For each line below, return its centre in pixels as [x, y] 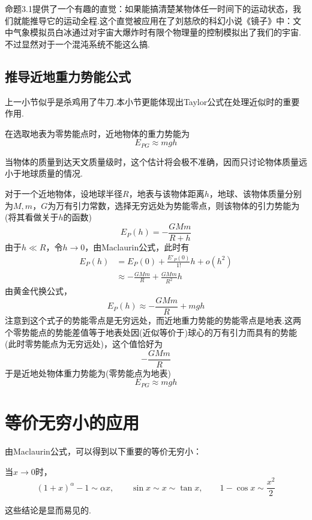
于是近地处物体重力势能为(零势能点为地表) [88, 373]
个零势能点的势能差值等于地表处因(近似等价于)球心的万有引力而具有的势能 [151, 332]
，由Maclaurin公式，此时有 [137, 246]
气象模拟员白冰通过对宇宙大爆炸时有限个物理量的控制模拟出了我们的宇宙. [157, 32]
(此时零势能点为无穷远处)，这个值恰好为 [84, 344]
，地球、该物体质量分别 [255, 193]
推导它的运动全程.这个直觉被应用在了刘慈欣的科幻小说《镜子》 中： [161, 20]
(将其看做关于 [32, 217]
